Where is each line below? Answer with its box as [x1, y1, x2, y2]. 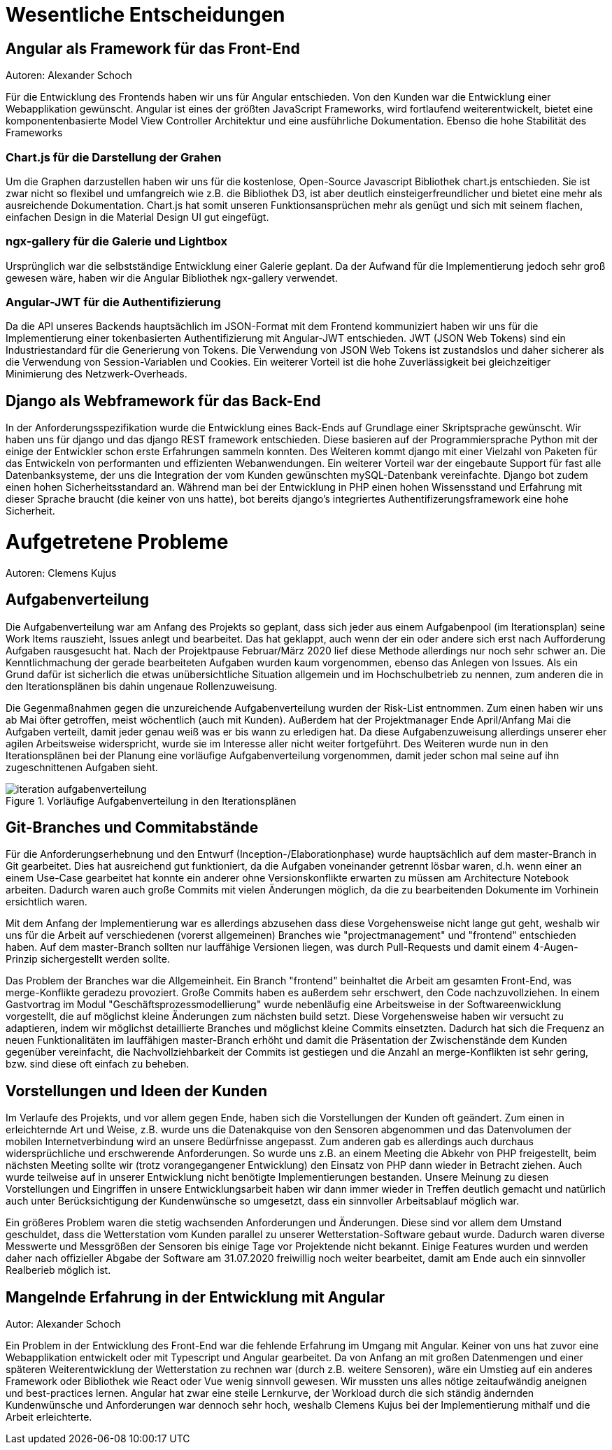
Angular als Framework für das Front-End [6, 39, 300, 57]
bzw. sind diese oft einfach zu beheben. [6, 1058, 190, 1070]
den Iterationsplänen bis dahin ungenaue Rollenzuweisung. [6, 680, 278, 692]
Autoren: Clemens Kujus [6, 566, 117, 579]
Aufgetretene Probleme [6, 530, 229, 554]
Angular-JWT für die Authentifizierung [6, 295, 221, 310]
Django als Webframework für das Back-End [6, 392, 321, 410]
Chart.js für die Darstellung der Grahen [6, 150, 222, 164]
